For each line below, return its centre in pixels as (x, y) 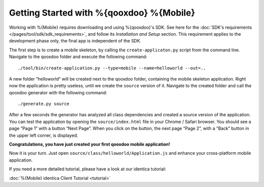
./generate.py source (44, 104)
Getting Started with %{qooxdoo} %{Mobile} (102, 13)
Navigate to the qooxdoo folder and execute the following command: (78, 57)
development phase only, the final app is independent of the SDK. (75, 41)
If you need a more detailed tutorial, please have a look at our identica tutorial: (88, 169)
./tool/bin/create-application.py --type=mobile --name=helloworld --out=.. (112, 68)
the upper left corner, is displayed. (44, 135)
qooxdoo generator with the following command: (58, 92)
